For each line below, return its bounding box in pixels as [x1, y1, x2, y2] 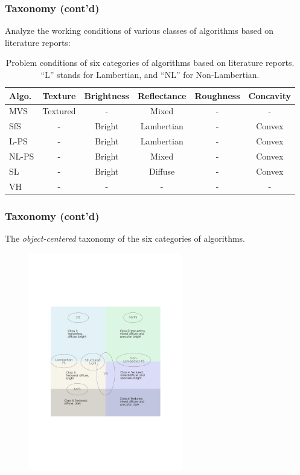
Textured [42, 105, 76, 117]
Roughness [194, 89, 240, 102]
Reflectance [137, 89, 187, 102]
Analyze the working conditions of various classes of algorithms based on [5, 24, 274, 37]
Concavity [248, 89, 291, 102]
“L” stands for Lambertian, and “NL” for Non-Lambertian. [40, 68, 260, 80]
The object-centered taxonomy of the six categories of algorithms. [5, 231, 245, 244]
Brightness [84, 89, 129, 102]
